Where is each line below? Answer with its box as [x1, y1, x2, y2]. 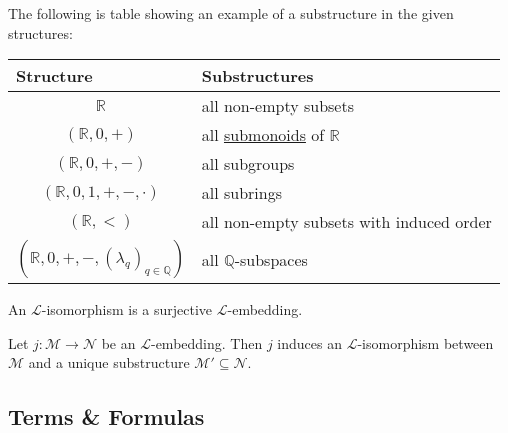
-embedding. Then [150, 332, 263, 353]
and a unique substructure [28, 352, 190, 373]
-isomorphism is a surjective [41, 299, 213, 320]
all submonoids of [201, 123, 325, 147]
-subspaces [234, 247, 308, 271]
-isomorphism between [357, 332, 494, 353]
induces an [277, 332, 342, 353]
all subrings [201, 181, 282, 205]
